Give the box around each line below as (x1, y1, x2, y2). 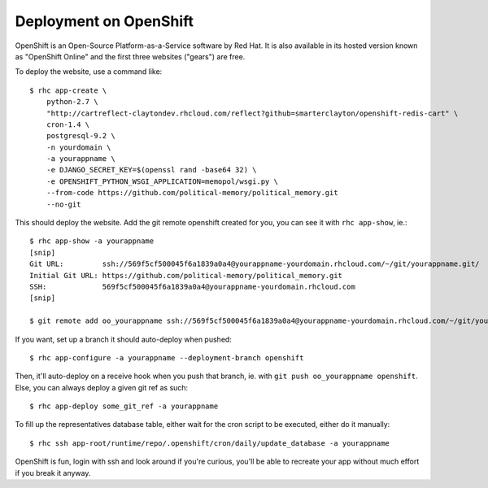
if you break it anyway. (15, 468, 91, 477)
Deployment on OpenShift (15, 12, 194, 30)
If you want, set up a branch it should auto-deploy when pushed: (15, 334, 232, 344)
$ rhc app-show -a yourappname (29, 237, 155, 246)
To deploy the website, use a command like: (15, 67, 163, 76)
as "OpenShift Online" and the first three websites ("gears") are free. (15, 51, 246, 61)
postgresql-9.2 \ (46, 131, 115, 141)
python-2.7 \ (46, 98, 98, 107)
